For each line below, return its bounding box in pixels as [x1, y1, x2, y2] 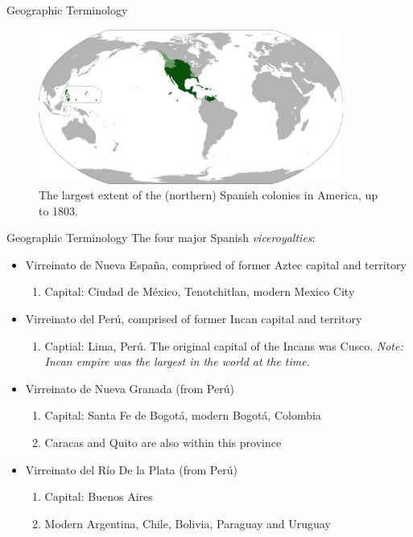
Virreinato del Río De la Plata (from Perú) [25, 461, 237, 478]
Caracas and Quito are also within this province [44, 434, 282, 451]
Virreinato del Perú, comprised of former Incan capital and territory [25, 310, 362, 327]
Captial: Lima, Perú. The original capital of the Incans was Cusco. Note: [44, 337, 403, 354]
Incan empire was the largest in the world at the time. [44, 353, 310, 370]
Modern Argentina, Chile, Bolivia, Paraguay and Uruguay [44, 514, 331, 531]
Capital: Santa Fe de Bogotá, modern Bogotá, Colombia [44, 407, 321, 424]
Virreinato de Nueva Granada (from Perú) [25, 379, 234, 396]
